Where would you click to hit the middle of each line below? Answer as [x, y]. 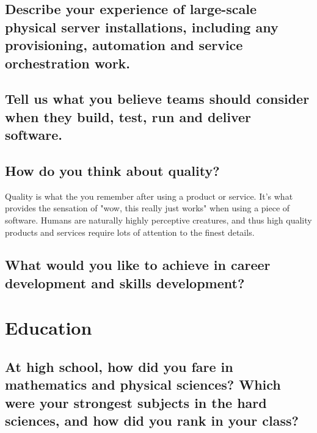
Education [49, 328]
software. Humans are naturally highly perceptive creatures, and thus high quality [158, 220]
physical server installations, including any [142, 27]
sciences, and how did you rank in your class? [152, 420]
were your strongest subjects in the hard [136, 402]
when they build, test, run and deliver [128, 116]
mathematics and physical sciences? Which [143, 384]
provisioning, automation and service [124, 45]
